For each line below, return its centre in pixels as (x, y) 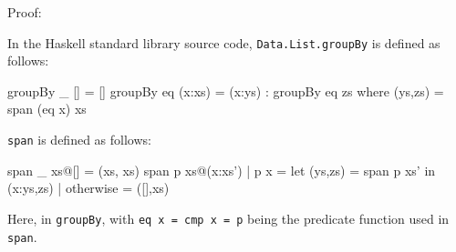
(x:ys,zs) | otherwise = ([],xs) (88, 188)
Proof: (25, 12)
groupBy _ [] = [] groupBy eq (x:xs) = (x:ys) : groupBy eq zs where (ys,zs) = (226, 91)
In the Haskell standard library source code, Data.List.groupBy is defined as (224, 42)
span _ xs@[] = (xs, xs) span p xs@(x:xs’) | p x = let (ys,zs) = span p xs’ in (222, 170)
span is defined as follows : (79, 140)
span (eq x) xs (47, 109)
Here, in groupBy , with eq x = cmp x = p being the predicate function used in (228, 218)
